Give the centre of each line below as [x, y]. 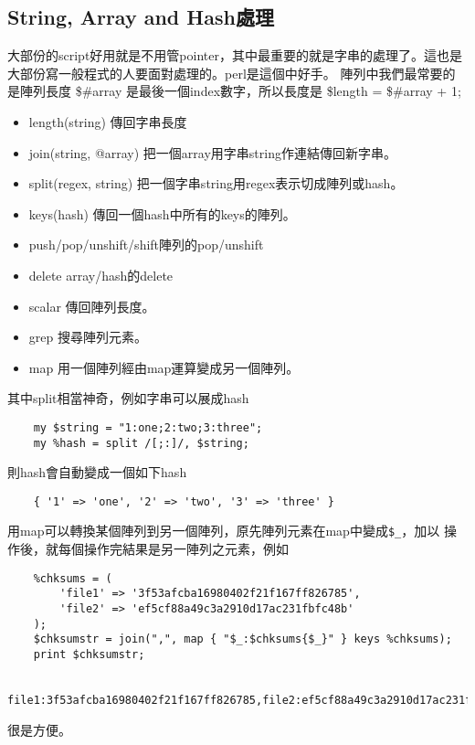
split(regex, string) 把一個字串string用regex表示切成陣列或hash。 [216, 183]
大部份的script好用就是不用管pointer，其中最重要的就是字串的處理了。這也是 [235, 55]
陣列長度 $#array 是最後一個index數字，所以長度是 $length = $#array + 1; [240, 91]
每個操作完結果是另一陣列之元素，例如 [173, 549]
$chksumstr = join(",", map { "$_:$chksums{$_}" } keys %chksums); [243, 639]
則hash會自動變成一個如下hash [97, 472]
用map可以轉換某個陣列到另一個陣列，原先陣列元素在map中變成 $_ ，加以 [224, 531]
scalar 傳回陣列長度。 [92, 306]
